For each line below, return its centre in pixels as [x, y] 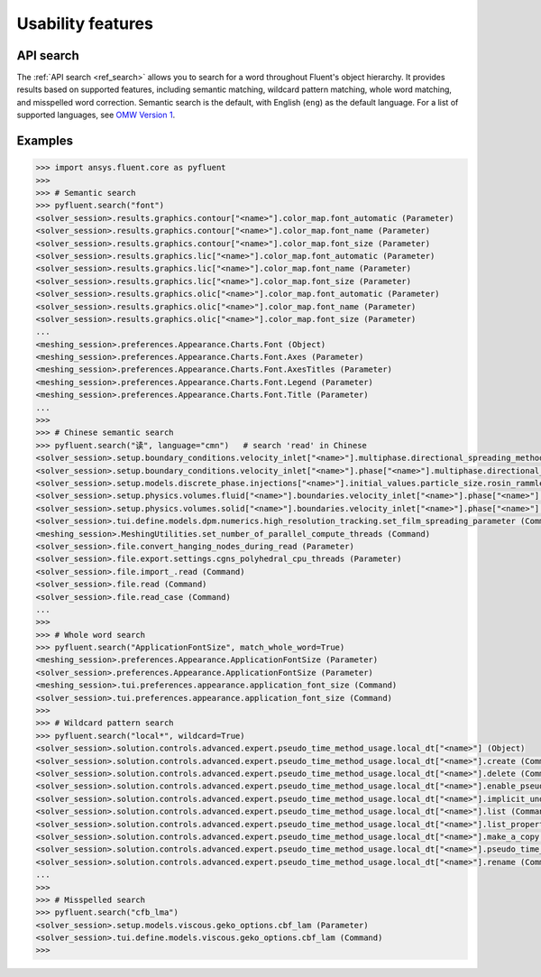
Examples [45, 141]
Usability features [85, 23]
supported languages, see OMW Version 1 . [96, 115]
